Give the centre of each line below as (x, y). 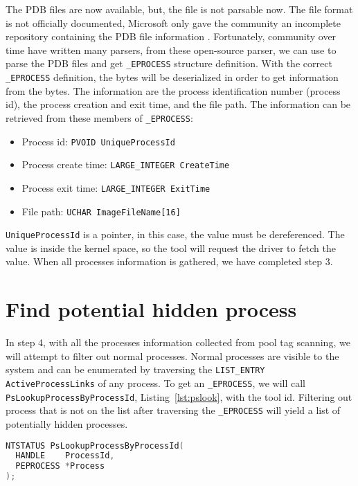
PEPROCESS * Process (60, 466)
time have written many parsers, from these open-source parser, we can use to (171, 49)
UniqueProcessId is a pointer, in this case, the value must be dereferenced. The (175, 234)
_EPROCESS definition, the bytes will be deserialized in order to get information (172, 77)
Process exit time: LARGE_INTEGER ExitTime (116, 187)
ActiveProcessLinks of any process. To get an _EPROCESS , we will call (156, 382)
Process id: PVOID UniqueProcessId (98, 141)
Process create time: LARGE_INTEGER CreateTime (126, 164)
